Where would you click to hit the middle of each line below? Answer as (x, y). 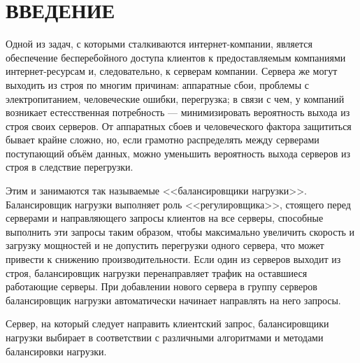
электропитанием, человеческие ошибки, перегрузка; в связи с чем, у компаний (175, 98)
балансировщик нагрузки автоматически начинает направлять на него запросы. (173, 300)
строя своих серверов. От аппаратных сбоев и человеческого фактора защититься (179, 126)
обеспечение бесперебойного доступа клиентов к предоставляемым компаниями (176, 57)
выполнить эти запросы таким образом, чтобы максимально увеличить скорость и (180, 231)
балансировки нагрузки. (56, 351)
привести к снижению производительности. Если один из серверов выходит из (173, 259)
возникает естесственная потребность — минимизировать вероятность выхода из (178, 112)
